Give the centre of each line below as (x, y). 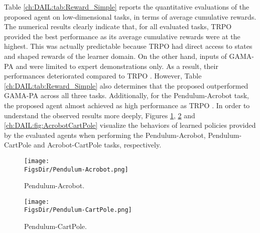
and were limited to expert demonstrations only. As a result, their (117, 66)
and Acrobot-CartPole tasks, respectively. (97, 145)
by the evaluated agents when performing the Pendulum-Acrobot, (105, 135)
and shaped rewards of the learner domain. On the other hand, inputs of (115, 56)
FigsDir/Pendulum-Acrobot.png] (76, 169)
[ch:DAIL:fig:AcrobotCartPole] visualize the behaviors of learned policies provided (130, 125)
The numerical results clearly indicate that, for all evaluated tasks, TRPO (118, 26)
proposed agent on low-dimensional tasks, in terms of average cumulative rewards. (130, 16)
